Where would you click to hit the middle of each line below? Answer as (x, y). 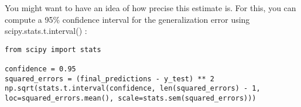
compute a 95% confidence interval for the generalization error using (127, 19)
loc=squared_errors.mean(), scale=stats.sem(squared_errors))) (131, 99)
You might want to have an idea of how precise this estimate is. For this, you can (150, 8)
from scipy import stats (53, 49)
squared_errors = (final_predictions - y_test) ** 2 (110, 79)
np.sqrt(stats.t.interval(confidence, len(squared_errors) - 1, (133, 89)
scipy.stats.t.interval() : (46, 31)
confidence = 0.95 (40, 69)
